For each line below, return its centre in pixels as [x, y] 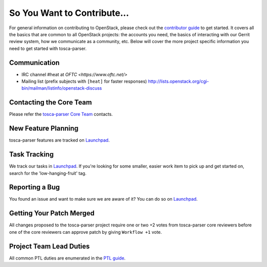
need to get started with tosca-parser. [48, 48]
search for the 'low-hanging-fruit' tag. [48, 173]
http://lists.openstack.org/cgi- [178, 81]
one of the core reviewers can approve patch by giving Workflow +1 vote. [86, 232]
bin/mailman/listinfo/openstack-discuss [62, 88]
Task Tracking [31, 154]
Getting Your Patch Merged [52, 213]
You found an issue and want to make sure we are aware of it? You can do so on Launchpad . [103, 199]
